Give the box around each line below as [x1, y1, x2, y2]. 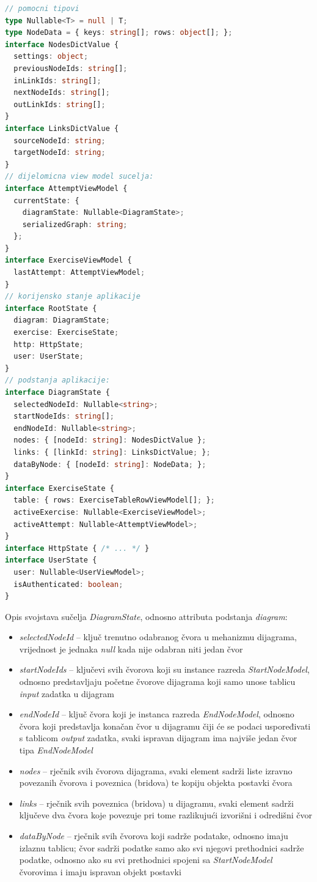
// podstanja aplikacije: [5, 376, 110, 385]
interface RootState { [5, 304, 97, 313]
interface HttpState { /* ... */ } [5, 544, 150, 553]
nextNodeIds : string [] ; [13, 88, 110, 97]
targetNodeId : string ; [13, 148, 106, 157]
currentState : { [13, 196, 79, 205]
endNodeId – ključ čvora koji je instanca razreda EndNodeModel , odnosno [19, 708, 294, 720]
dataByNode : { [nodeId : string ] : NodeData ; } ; [13, 460, 206, 469]
